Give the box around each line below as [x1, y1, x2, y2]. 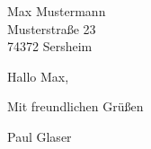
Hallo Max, [7, 66, 69, 85]
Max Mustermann [7, 2, 106, 20]
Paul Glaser [7, 127, 72, 145]
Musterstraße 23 [7, 19, 96, 38]
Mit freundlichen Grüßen [7, 97, 144, 116]
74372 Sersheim [7, 37, 93, 56]
